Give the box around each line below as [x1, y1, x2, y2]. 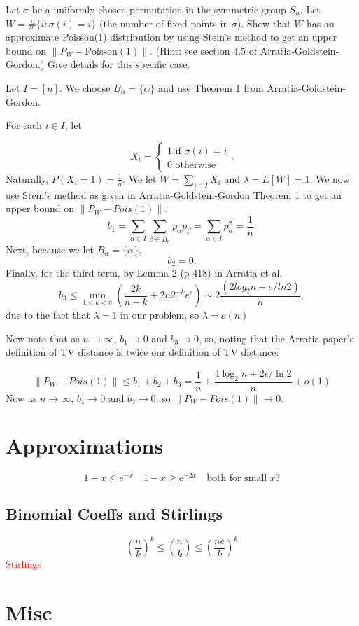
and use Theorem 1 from [158, 80, 264, 95]
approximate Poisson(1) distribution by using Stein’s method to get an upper [6, 29, 337, 44]
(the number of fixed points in [99, 15, 229, 30]
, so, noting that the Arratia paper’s [199, 331, 354, 345]
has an [307, 15, 335, 30]
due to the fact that [6, 307, 90, 322]
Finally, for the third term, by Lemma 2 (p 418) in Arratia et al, [6, 265, 283, 279]
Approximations [6, 431, 164, 460]
